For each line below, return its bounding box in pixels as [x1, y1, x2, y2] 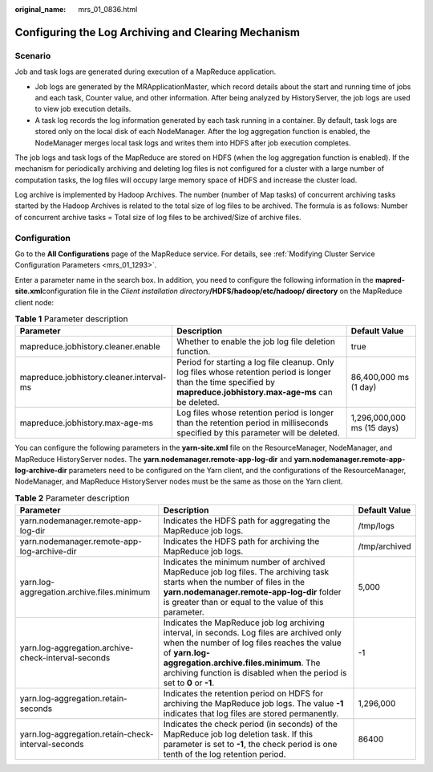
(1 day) [350, 382, 377, 393]
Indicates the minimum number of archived [163, 557, 326, 568]
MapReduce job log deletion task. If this [163, 729, 313, 740]
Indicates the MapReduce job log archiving [163, 617, 325, 628]
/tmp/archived [358, 541, 412, 552]
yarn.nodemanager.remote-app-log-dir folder [163, 586, 342, 598]
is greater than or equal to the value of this [163, 597, 324, 608]
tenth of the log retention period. [163, 749, 286, 760]
